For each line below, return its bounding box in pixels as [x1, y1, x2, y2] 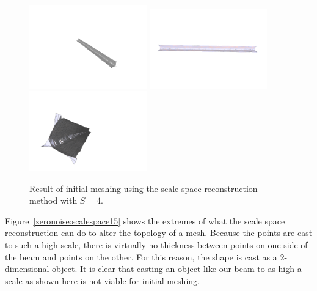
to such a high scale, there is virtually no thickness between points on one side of [5, 238, 308, 251]
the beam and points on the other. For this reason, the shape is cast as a [5, 250, 277, 263]
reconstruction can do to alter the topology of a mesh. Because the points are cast [5, 226, 313, 239]
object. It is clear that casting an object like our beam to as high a [52, 262, 302, 275]
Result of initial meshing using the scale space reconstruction [29, 182, 258, 194]
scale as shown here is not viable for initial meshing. [5, 274, 200, 287]
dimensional [5, 262, 49, 275]
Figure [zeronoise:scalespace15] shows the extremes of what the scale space [5, 214, 285, 227]
